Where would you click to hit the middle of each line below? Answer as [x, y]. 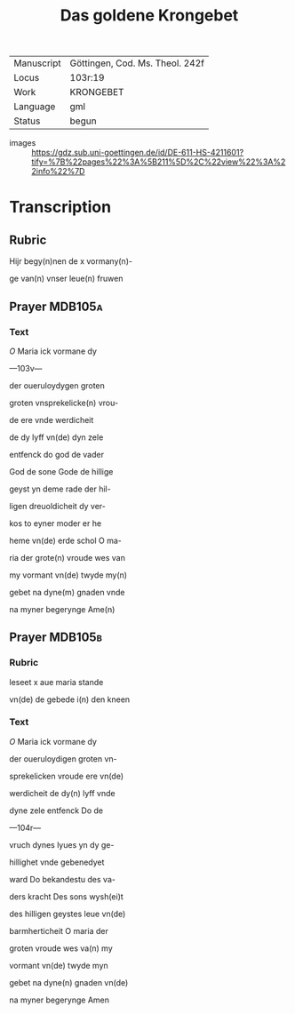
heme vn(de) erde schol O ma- [65, 540]
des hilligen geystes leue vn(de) [68, 914]
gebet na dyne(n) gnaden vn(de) [69, 982]
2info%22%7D [58, 172]
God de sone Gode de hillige [61, 471]
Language [35, 107]
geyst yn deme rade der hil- [60, 489]
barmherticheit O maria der [59, 930]
